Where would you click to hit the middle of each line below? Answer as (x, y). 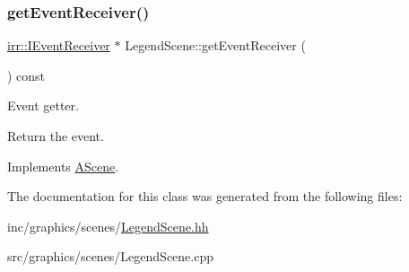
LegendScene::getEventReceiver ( (215, 45)
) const (26, 75)
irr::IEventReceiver (59, 45)
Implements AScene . (63, 166)
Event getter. (43, 105)
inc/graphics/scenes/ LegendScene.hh (108, 226)
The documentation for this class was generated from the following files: (205, 196)
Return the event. (56, 136)
